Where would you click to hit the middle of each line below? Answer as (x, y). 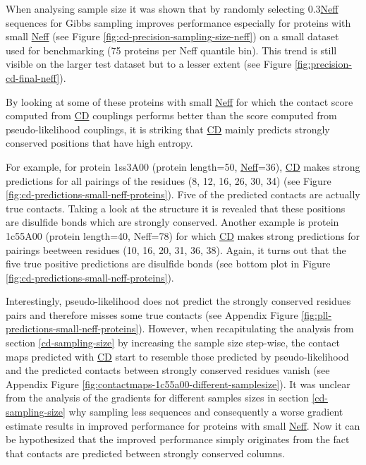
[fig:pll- (317, 314)
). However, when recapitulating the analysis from (246, 328)
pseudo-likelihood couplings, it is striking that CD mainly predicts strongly (168, 129)
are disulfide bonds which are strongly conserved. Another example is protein (172, 222)
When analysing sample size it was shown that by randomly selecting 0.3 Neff (172, 8)
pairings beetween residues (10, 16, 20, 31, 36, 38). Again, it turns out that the (176, 249)
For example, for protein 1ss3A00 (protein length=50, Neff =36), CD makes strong (183, 166)
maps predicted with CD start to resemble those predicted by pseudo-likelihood (177, 356)
